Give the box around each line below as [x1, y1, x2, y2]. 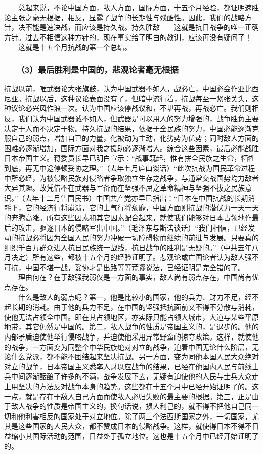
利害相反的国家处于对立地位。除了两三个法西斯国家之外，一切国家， [25, 410, 252, 421]
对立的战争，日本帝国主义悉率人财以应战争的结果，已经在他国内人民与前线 [4, 361, 252, 371]
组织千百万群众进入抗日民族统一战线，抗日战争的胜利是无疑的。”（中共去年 [4, 242, 252, 252]
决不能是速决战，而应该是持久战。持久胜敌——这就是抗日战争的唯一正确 [18, 22, 259, 32]
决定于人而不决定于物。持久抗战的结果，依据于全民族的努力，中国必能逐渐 [4, 123, 252, 133]
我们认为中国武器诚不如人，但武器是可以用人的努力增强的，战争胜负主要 [18, 112, 259, 123]
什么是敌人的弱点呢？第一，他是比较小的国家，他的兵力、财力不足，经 [18, 291, 252, 302]
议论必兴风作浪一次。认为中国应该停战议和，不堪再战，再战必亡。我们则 [11, 103, 252, 113]
